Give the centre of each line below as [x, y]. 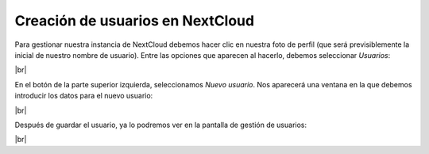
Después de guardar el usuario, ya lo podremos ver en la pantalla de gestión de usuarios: [161, 125]
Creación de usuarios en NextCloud [134, 21]
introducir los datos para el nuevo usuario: [84, 96]
